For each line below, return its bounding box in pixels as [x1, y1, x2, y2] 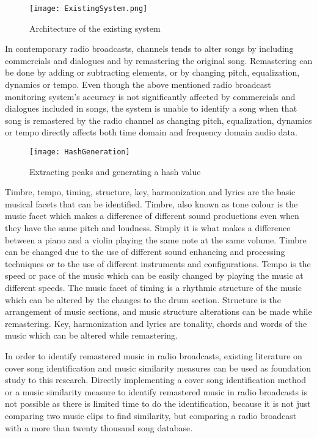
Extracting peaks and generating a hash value [29, 165, 201, 178]
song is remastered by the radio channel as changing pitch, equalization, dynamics [5, 113, 312, 126]
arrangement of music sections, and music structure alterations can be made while [5, 305, 312, 318]
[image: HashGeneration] [29, 148, 130, 156]
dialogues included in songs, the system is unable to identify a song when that [5, 102, 297, 115]
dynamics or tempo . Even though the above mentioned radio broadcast [5, 78, 271, 91]
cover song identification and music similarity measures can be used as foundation [5, 361, 312, 374]
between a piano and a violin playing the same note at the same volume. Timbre [5, 233, 307, 246]
